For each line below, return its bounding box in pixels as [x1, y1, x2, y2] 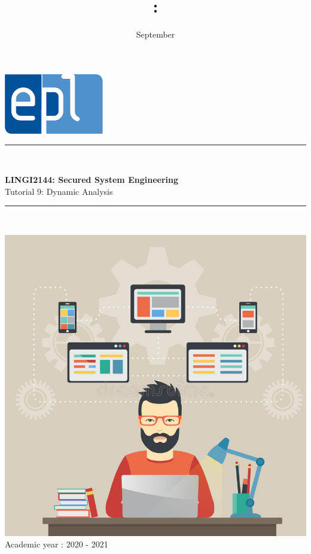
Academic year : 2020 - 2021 [5, 538, 108, 550]
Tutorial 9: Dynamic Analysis [5, 185, 113, 197]
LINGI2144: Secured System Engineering [5, 173, 178, 185]
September [136, 28, 175, 41]
